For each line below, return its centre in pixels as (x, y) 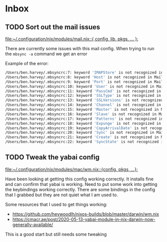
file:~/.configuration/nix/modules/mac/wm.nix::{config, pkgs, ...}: (72, 169)
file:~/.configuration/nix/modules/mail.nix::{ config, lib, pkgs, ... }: (72, 39)
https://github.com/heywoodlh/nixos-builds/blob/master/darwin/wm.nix (85, 214)
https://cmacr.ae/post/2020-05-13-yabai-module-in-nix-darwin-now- (84, 219)
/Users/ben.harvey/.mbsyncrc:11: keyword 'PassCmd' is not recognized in (83, 91)
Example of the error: (27, 63)
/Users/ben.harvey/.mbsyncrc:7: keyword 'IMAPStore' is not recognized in (84, 73)
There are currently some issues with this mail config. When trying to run (80, 48)
